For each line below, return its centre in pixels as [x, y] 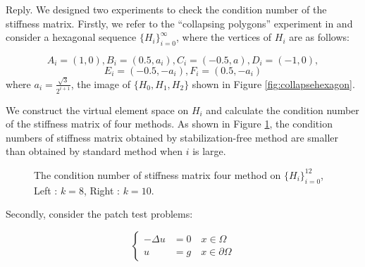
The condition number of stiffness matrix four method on [157, 174]
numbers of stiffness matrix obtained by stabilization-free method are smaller [172, 137]
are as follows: [319, 37]
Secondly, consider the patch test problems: [99, 214]
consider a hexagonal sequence [71, 37]
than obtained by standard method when [94, 151]
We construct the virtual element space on [97, 110]
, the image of [101, 83]
